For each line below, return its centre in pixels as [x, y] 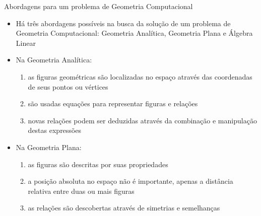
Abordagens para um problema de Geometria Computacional [99, 6]
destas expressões [54, 130]
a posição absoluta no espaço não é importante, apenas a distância [130, 181]
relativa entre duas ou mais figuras [81, 191]
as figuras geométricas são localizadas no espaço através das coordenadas [140, 76]
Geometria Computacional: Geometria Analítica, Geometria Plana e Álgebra [134, 33]
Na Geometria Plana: [49, 147]
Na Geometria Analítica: [54, 60]
